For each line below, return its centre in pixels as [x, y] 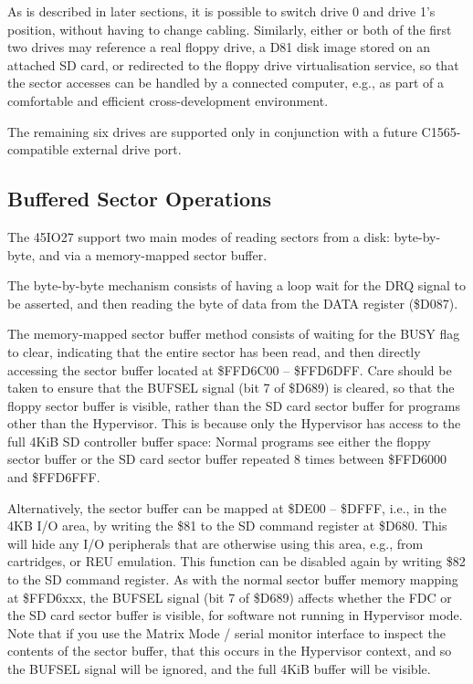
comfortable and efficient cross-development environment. [168, 100]
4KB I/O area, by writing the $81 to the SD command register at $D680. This [227, 526]
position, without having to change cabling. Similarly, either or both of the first [230, 29]
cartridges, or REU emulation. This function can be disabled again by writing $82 [236, 561]
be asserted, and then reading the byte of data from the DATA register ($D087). [233, 303]
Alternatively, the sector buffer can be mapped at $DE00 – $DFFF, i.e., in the [227, 507]
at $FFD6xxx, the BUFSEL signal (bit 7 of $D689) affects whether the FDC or [230, 597]
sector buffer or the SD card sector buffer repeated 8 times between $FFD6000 [227, 459]
